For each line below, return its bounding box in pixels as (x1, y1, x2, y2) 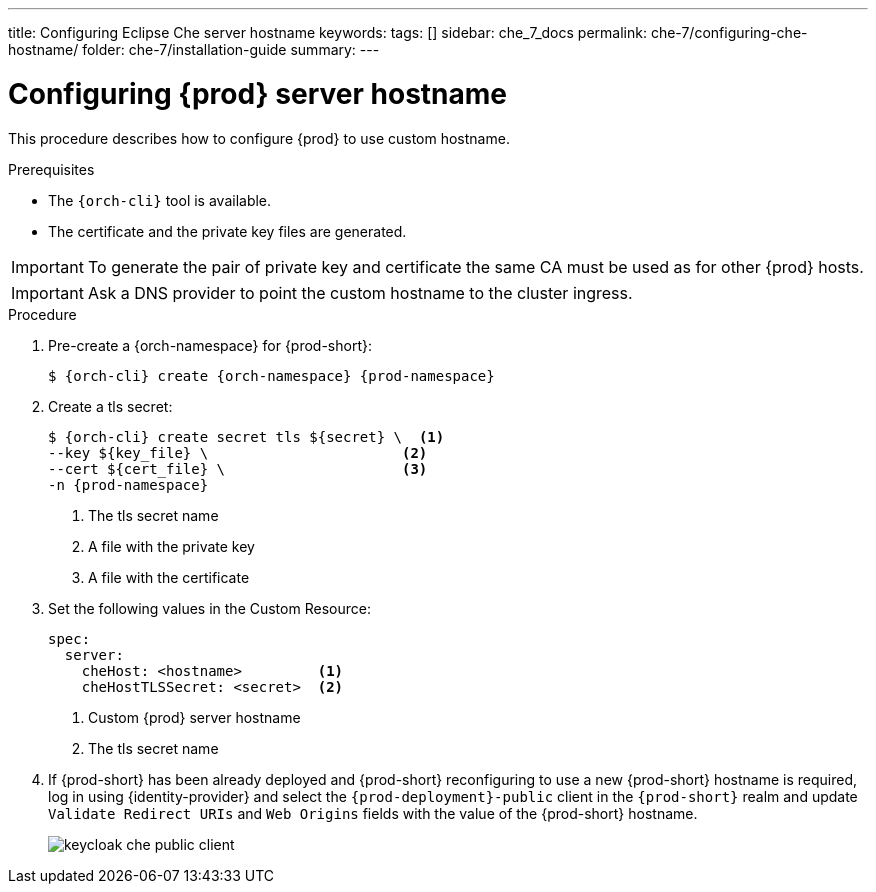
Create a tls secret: (48, 397, 173, 415)
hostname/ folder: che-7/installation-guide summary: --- (8, 41, 380, 58)
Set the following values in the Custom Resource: (48, 599, 371, 617)
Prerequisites (8, 160, 95, 178)
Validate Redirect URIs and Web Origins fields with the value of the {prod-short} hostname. (48, 804, 698, 822)
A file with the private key (88, 537, 255, 555)
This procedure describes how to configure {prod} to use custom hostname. (8, 129, 510, 147)
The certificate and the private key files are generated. (48, 222, 407, 240)
